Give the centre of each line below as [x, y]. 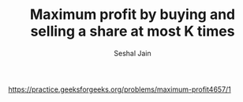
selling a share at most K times [133, 31]
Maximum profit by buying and [133, 15]
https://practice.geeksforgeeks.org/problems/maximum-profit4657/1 [120, 89]
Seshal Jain [133, 53]
